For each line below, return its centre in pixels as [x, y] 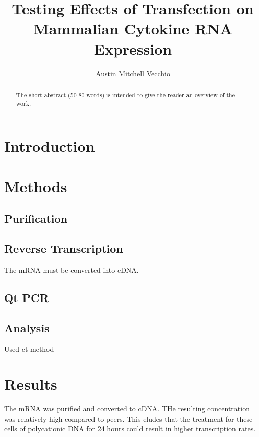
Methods [36, 186]
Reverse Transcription [64, 248]
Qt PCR [27, 297]
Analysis [27, 327]
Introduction [50, 146]
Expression [133, 48]
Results [31, 384]
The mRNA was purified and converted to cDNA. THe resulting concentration [127, 409]
